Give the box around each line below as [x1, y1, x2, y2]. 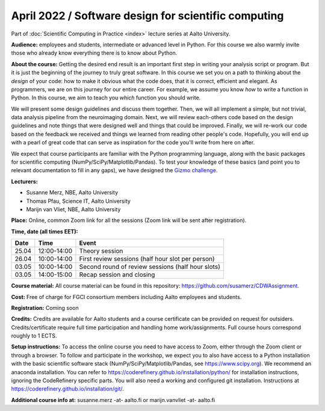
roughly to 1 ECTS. [11, 332, 57, 339]
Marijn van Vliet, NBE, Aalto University [26, 205, 121, 213]
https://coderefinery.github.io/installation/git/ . [11, 385, 125, 392]
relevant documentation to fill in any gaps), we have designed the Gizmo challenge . [11, 167, 218, 174]
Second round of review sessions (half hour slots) [79, 262, 221, 271]
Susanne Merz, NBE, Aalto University [26, 189, 119, 196]
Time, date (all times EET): [11, 227, 78, 235]
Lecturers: [11, 178, 39, 185]
